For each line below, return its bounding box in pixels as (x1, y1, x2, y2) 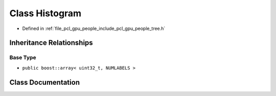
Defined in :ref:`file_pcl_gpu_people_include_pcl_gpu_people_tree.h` (22, 25, 166, 31)
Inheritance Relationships (9, 39, 93, 47)
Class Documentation (9, 78, 80, 86)
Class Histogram (9, 8, 82, 19)
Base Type (9, 54, 36, 61)
